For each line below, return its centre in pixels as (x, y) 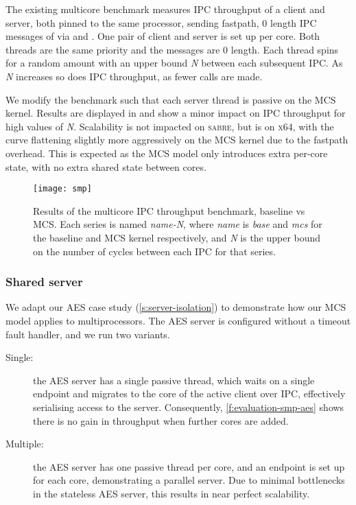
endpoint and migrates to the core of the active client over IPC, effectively (189, 394)
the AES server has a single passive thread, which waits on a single (174, 380)
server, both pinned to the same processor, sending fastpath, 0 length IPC (161, 22)
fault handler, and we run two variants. (88, 334)
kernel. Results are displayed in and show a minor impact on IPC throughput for (176, 113)
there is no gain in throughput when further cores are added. (161, 420)
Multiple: (25, 444)
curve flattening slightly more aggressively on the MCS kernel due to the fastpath (177, 140)
